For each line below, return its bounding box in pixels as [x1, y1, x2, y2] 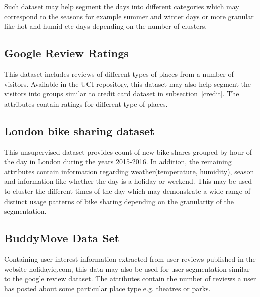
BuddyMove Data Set [4, 230, 120, 246]
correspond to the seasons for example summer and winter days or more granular [4, 11, 254, 21]
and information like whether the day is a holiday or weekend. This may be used [4, 176, 252, 186]
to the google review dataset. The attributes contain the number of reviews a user [4, 273, 256, 284]
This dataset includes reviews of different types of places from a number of [4, 68, 234, 79]
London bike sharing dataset [4, 123, 155, 138]
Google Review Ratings [4, 45, 129, 61]
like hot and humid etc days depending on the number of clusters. [4, 21, 207, 31]
